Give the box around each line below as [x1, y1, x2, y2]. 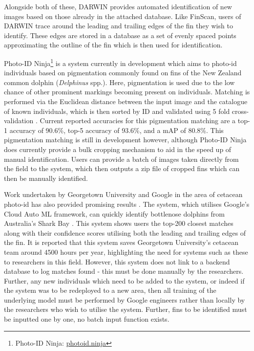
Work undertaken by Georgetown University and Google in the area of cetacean [4, 189, 243, 199]
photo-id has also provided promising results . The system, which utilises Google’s [4, 198, 250, 209]
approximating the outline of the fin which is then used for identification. [4, 40, 223, 50]
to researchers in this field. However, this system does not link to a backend [4, 256, 230, 266]
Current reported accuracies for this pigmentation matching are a [40, 115, 236, 126]
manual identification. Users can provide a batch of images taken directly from [4, 154, 239, 164]
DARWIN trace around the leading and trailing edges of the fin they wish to [4, 21, 233, 31]
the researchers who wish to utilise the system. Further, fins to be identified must [4, 304, 247, 314]
